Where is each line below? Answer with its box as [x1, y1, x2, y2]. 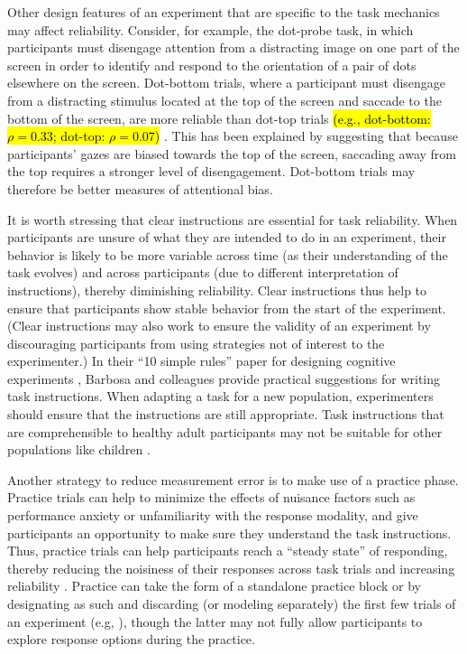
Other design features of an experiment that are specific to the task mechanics [7, 3, 440, 21]
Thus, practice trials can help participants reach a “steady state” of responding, [7, 541, 448, 560]
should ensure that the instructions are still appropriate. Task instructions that [7, 405, 444, 424]
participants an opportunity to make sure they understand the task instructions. [7, 523, 452, 542]
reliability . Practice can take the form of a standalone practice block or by [7, 576, 421, 595]
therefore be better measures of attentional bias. [7, 179, 273, 198]
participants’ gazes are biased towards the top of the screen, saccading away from [7, 144, 456, 163]
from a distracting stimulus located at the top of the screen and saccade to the [7, 90, 442, 109]
